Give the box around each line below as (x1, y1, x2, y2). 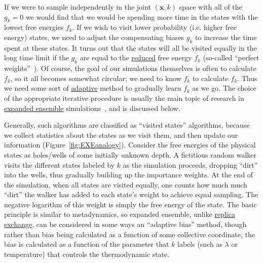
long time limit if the (4, 52, 69, 63)
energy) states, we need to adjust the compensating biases (4, 31, 184, 42)
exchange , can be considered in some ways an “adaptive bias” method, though (4, 219, 247, 230)
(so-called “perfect (203, 52, 259, 63)
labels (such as (177, 239, 222, 249)
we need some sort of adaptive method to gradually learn (4, 83, 181, 93)
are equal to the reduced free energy (80, 52, 192, 63)
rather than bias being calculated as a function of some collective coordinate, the (4, 229, 255, 239)
